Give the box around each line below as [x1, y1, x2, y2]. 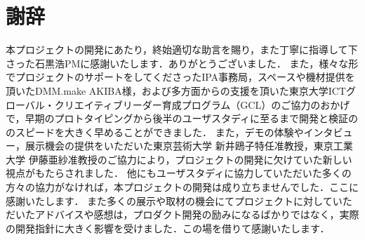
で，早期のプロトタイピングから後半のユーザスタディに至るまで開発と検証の [6, 111, 359, 126]
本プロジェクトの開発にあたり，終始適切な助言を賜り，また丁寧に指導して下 [6, 42, 358, 57]
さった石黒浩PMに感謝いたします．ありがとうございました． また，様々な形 [6, 55, 359, 70]
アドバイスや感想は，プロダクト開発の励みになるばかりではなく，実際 [34, 207, 359, 222]
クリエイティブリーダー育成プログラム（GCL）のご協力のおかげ [54, 97, 350, 112]
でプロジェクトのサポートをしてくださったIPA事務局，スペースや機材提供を [6, 69, 355, 84]
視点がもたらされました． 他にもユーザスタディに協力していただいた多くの [6, 166, 352, 180]
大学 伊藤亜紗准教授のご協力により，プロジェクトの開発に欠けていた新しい [6, 152, 352, 166]
